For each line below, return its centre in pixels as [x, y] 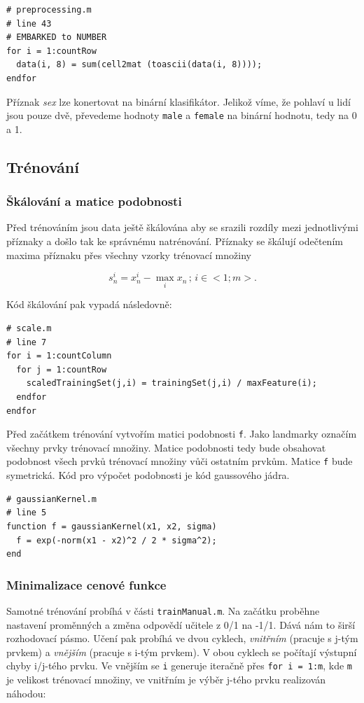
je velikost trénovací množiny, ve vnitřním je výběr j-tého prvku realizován [166, 680]
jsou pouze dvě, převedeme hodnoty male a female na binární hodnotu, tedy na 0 [182, 115]
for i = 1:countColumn [59, 356]
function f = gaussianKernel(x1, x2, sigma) [112, 526]
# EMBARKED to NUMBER [57, 37]
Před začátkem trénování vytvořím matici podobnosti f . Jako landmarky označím [182, 434]
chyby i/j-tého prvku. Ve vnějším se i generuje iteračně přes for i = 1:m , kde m [180, 666]
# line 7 [27, 342]
